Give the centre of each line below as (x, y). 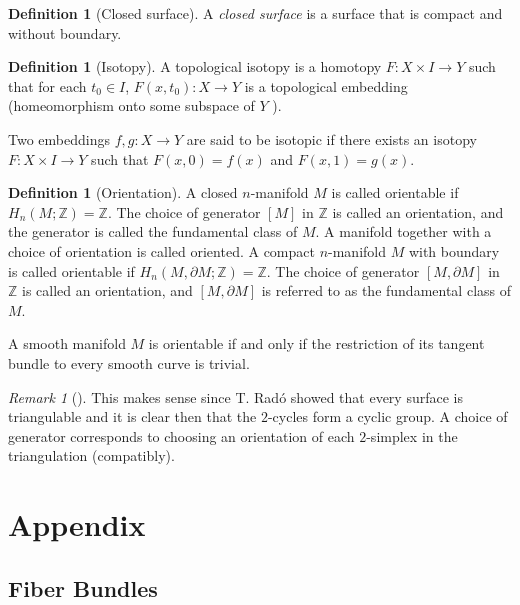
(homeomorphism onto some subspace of (131, 105)
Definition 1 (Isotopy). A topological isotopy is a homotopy (195, 66)
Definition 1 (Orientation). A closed (123, 192)
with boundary (454, 250)
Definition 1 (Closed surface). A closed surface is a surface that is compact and (255, 13)
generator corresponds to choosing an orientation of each (181, 435)
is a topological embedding (326, 85)
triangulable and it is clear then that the (132, 416)
